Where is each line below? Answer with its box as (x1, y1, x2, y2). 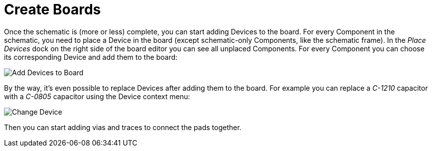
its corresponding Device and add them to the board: (4, 52, 178, 61)
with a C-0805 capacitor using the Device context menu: (4, 92, 190, 101)
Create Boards (4, 1, 101, 18)
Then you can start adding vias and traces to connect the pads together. (4, 123, 242, 132)
